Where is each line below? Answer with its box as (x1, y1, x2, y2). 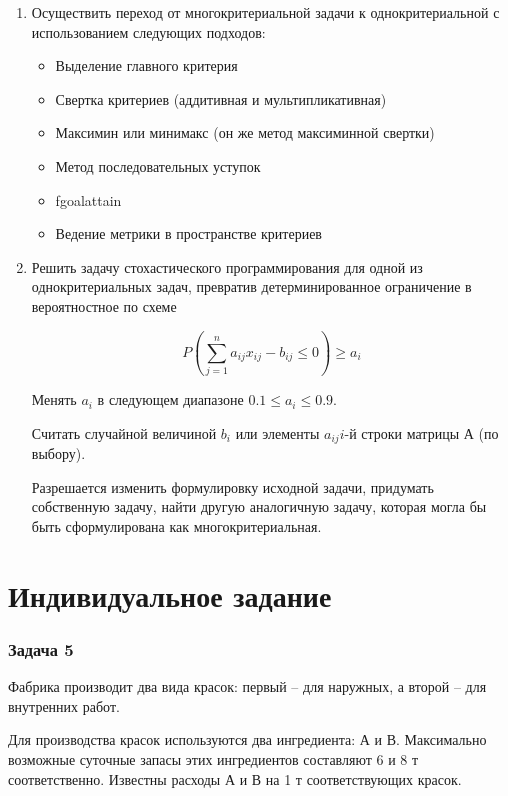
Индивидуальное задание (8, 574, 332, 615)
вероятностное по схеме (31, 295, 177, 316)
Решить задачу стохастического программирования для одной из (31, 256, 423, 277)
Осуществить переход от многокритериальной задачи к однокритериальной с (31, 2, 500, 22)
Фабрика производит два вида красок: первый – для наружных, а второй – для (8, 676, 487, 697)
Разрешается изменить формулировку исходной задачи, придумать (31, 476, 434, 497)
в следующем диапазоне (97, 389, 244, 410)
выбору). (31, 443, 86, 464)
